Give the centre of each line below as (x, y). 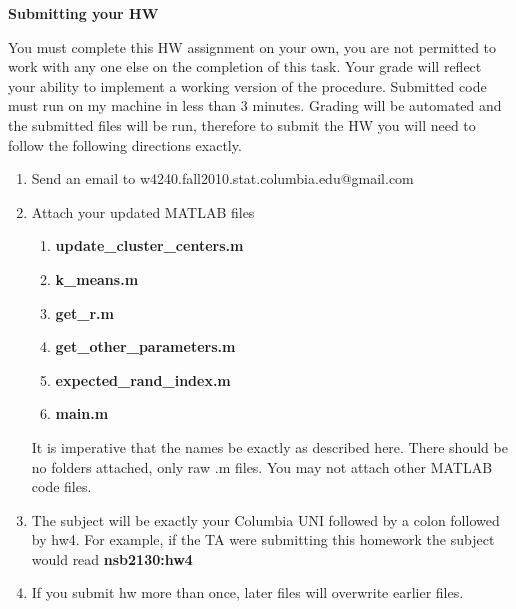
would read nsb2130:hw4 (112, 558)
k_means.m (97, 278)
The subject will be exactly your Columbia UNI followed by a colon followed (265, 519)
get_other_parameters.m (145, 346)
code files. (61, 486)
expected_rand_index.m (143, 379)
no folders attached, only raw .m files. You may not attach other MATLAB (262, 466)
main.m (82, 413)
